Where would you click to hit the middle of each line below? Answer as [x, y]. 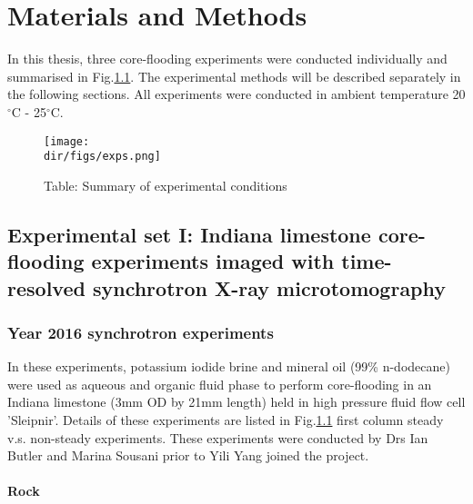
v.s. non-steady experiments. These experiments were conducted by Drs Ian [218, 437]
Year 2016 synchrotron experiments [141, 332]
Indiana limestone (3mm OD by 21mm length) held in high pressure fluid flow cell [236, 402]
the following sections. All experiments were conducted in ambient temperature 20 [236, 94]
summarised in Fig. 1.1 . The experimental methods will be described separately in [234, 76]
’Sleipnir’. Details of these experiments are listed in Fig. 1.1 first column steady [226, 419]
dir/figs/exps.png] [102, 157]
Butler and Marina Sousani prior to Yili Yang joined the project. [188, 455]
